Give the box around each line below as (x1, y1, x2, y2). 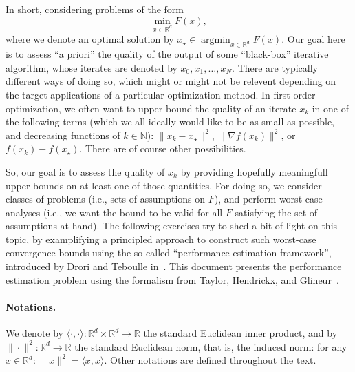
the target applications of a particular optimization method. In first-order (6, 87, 316, 101)
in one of (312, 101, 349, 115)
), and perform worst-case (214, 192, 323, 206)
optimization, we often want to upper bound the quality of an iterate (6, 101, 297, 115)
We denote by (6, 326, 63, 340)
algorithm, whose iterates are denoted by (6, 60, 177, 74)
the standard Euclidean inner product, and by (143, 326, 338, 340)
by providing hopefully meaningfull (180, 164, 328, 178)
